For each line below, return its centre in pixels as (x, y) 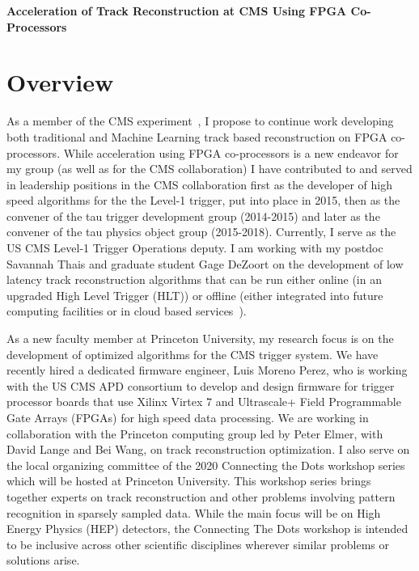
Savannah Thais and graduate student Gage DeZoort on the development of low (205, 263)
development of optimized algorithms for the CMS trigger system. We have (193, 354)
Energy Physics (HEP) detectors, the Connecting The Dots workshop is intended (207, 529)
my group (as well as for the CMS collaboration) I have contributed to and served (209, 169)
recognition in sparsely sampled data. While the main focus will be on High (194, 512)
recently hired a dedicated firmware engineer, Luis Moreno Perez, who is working (207, 370)
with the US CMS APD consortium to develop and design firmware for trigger (201, 385)
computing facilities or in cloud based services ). (127, 311)
